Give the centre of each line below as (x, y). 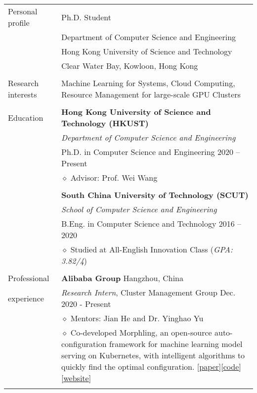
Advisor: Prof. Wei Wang (114, 177)
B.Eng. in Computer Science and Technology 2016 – (151, 223)
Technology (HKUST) (105, 123)
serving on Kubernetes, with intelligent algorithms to (153, 355)
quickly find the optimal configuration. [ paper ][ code (150, 367)
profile (19, 23)
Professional (29, 278)
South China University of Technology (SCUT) (155, 195)
